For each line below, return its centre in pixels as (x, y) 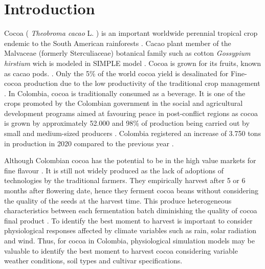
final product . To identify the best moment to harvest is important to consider (128, 220)
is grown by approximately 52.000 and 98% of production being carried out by (127, 123)
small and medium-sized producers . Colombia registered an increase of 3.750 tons (132, 133)
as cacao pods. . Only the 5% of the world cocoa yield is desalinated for (116, 73)
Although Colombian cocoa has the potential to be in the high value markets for (130, 160)
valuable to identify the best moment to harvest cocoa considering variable (121, 250)
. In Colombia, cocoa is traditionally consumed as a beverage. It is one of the (125, 93)
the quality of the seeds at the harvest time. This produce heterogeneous (118, 200)
